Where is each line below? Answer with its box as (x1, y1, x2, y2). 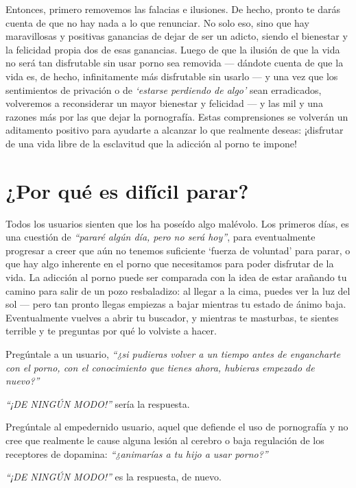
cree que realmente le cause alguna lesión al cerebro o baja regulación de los (5, 432, 324, 447)
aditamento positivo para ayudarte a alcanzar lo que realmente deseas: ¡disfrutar (5, 123, 344, 137)
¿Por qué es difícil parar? (5, 176, 249, 204)
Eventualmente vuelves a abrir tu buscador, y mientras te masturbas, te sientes (5, 310, 339, 324)
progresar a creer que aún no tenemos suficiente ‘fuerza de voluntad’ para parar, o (5, 243, 351, 257)
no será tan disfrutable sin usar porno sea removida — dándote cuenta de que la (5, 56, 344, 70)
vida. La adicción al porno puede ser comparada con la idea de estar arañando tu (5, 270, 347, 284)
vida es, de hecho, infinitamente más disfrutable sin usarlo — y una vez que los (5, 69, 338, 83)
